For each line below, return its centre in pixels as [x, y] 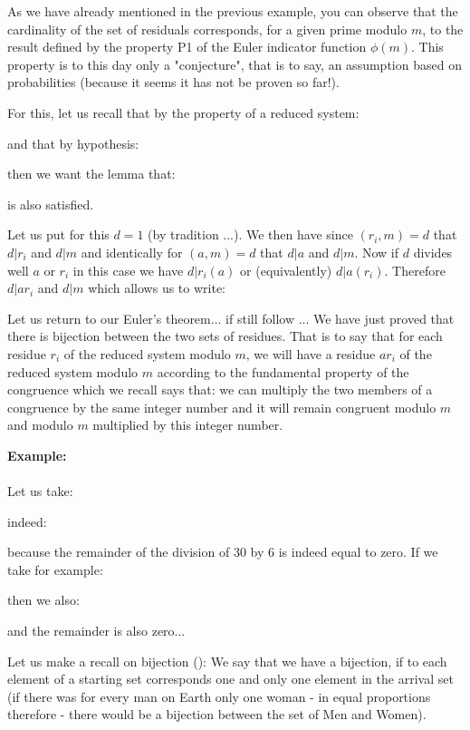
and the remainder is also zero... [96, 631]
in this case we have [128, 270]
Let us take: [40, 491]
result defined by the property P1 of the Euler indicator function [187, 47]
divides [433, 252]
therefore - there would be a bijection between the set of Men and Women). [217, 714]
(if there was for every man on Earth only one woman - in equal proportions [219, 696]
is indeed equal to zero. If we [358, 552]
